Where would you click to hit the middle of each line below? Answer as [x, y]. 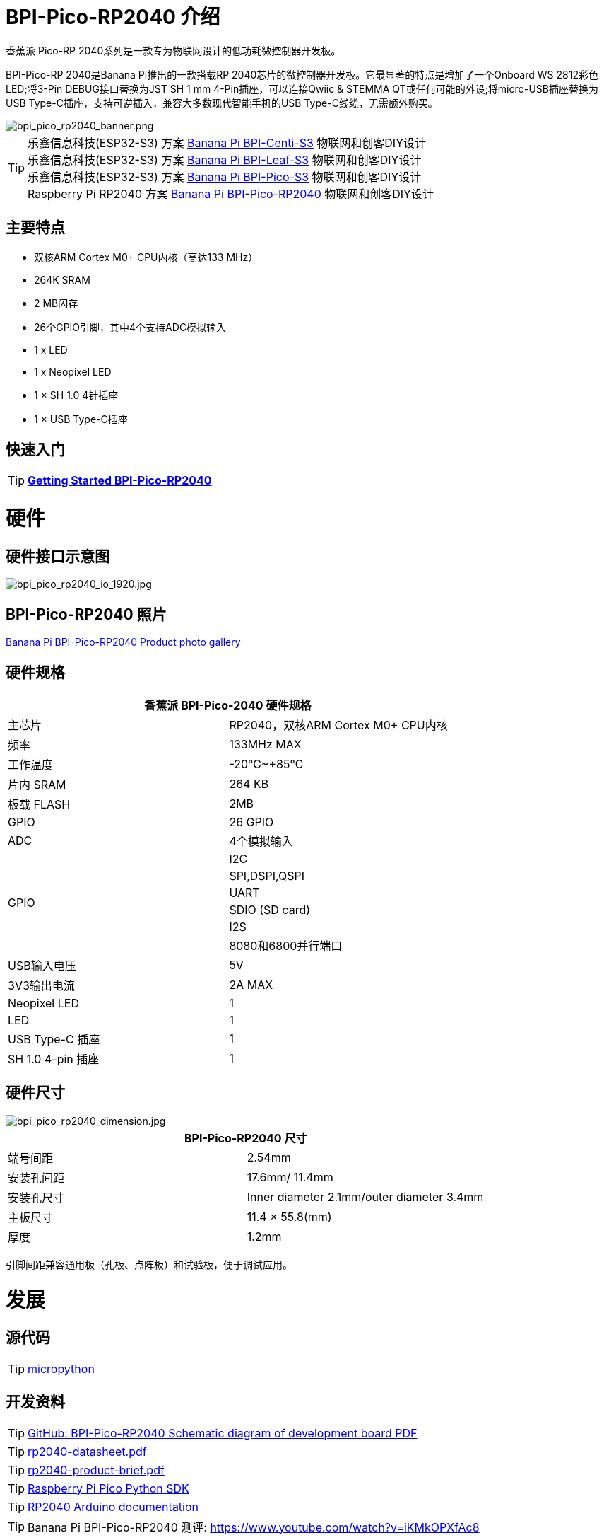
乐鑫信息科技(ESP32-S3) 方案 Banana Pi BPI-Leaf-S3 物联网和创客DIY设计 [225, 160]
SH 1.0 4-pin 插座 [54, 1059]
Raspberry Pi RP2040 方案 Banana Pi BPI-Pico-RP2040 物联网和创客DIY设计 [231, 193]
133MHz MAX [265, 745]
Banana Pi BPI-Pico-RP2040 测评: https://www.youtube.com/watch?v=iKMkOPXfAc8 [254, 1527]
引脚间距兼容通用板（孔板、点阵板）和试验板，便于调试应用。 [149, 1264]
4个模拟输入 [261, 841]
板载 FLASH [39, 805]
